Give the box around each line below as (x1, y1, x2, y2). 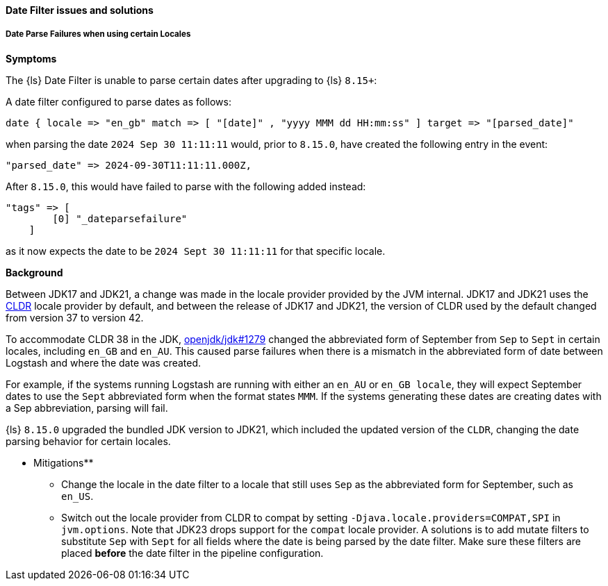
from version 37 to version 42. (6, 311, 144, 324)
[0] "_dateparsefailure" (52, 212, 188, 224)
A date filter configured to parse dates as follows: (6, 95, 231, 108)
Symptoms (6, 52, 57, 65)
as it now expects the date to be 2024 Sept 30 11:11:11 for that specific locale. (6, 244, 386, 257)
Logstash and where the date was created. (6, 356, 202, 369)
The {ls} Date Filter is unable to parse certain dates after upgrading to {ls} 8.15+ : (6, 74, 377, 86)
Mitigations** (33, 456, 94, 469)
